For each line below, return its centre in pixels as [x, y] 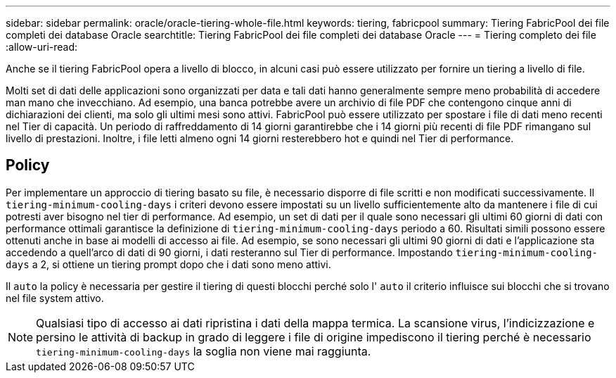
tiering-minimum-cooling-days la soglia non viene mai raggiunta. [204, 351]
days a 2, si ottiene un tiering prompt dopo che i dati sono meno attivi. [168, 264]
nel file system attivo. [55, 298]
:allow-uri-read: [42, 47]
